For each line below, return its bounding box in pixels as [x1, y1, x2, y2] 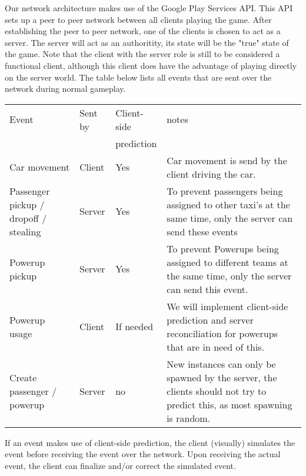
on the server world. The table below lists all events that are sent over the [5, 71, 272, 83]
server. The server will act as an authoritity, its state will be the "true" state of [5, 36, 289, 48]
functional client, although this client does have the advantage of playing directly [5, 59, 297, 71]
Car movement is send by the [167, 153, 287, 167]
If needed [115, 319, 154, 334]
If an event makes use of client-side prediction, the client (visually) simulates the [5, 436, 295, 448]
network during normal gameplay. [5, 82, 126, 95]
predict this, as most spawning [167, 397, 292, 411]
